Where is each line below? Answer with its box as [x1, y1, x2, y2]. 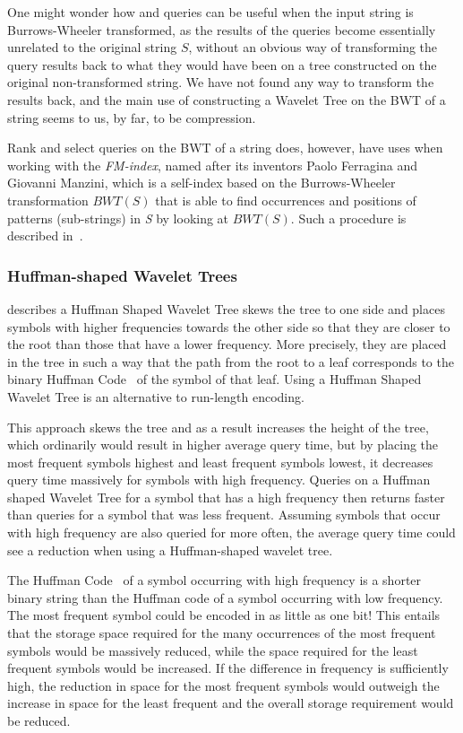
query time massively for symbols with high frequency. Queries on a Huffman [7, 470, 431, 489]
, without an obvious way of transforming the [188, 38, 438, 57]
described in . [7, 226, 83, 245]
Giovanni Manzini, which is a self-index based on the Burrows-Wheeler [7, 173, 396, 192]
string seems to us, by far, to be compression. [7, 108, 256, 127]
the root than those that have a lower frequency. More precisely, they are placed [7, 335, 447, 353]
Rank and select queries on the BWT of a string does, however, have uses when [7, 138, 443, 157]
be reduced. [7, 711, 71, 729]
